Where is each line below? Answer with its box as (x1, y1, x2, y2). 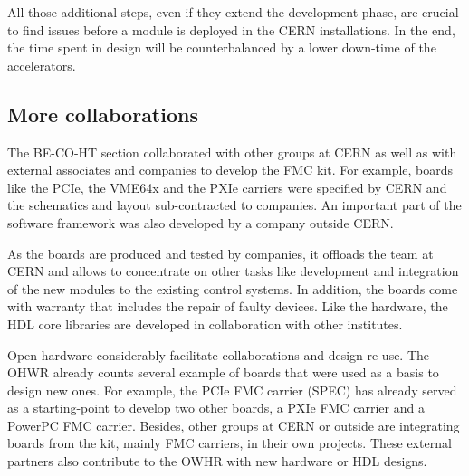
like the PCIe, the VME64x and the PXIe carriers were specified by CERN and (7, 177, 447, 196)
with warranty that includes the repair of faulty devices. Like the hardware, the (7, 297, 448, 316)
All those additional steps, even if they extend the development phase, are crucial (7, 3, 459, 21)
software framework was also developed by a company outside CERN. (7, 213, 394, 232)
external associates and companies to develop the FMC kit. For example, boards (7, 160, 454, 179)
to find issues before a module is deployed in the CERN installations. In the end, (7, 20, 455, 39)
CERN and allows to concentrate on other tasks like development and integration (7, 262, 459, 281)
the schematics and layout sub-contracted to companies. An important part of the (7, 195, 462, 214)
